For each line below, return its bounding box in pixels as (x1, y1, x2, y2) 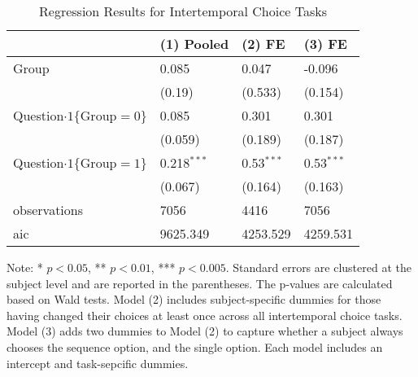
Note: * (7, 259, 43, 275)
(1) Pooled (159, 34, 229, 53)
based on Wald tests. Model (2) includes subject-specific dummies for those (7, 291, 381, 308)
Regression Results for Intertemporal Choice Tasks (39, 2, 328, 20)
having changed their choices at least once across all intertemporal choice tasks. (7, 306, 403, 323)
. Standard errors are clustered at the (225, 259, 411, 275)
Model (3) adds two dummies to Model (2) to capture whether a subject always (7, 322, 403, 340)
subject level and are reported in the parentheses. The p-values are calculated (7, 274, 393, 292)
